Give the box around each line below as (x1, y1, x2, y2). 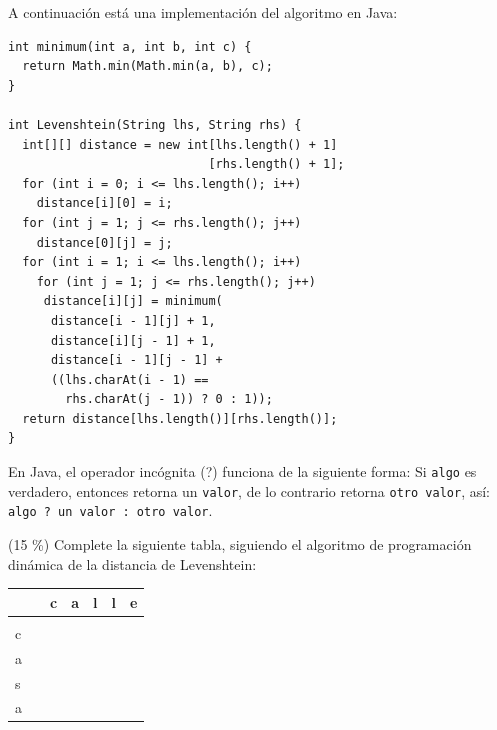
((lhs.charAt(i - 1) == (50, 372, 209, 387)
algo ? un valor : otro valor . (8, 500, 213, 521)
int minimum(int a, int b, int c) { (8, 39, 252, 54)
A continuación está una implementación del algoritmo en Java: (8, 2, 398, 22)
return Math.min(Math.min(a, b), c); (22, 59, 273, 74)
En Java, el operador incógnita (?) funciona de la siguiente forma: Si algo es (8, 461, 477, 482)
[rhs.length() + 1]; (208, 157, 345, 172)
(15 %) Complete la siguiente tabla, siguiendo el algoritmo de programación (8, 534, 472, 555)
